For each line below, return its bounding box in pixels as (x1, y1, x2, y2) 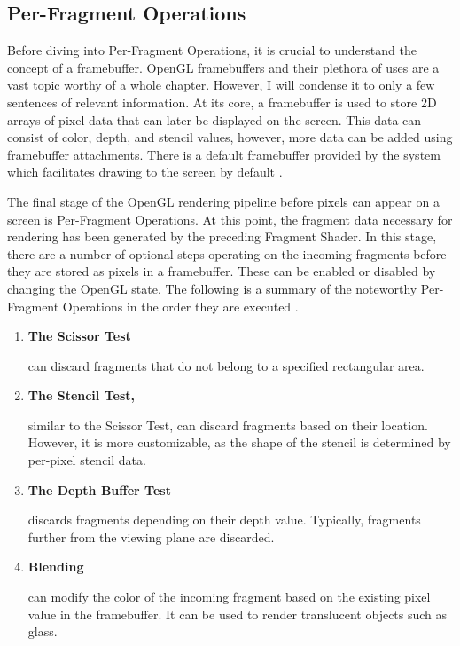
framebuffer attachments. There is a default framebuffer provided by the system (7, 145, 441, 163)
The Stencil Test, (27, 386, 135, 405)
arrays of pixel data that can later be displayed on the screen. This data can (7, 110, 422, 129)
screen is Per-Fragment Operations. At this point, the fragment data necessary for (7, 209, 453, 228)
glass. (27, 622, 58, 641)
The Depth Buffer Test (27, 480, 171, 499)
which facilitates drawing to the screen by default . (7, 162, 283, 181)
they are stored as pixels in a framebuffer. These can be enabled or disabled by (7, 262, 436, 280)
